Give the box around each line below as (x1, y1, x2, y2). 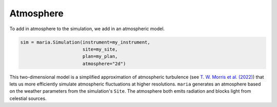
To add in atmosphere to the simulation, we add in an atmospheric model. (9, 26, 165, 32)
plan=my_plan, (82, 54, 118, 59)
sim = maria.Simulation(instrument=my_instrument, (20, 39, 151, 45)
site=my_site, (82, 46, 118, 52)
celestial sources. (9, 95, 47, 101)
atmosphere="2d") (82, 60, 126, 67)
